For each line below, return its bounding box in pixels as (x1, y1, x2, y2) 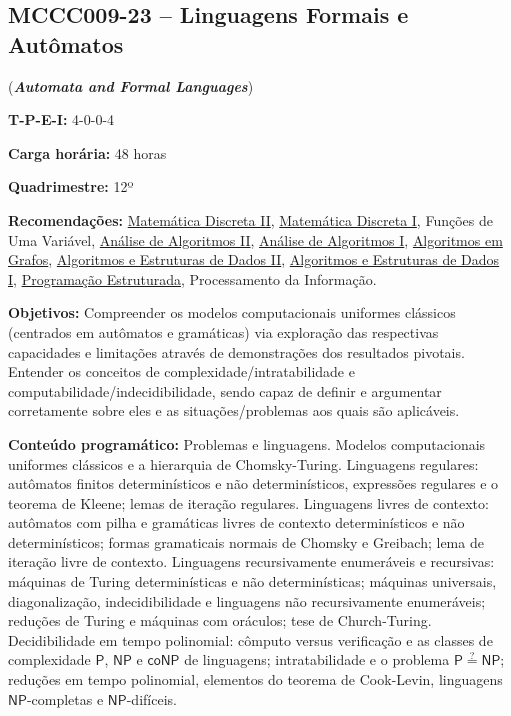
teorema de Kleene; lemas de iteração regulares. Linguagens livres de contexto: (8, 492, 489, 513)
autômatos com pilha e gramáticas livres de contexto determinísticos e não (8, 512, 465, 533)
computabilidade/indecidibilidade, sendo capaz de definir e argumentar (8, 380, 442, 401)
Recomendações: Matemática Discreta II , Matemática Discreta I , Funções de (8, 209, 493, 230)
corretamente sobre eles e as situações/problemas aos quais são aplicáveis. (8, 400, 460, 421)
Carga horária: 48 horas (8, 142, 167, 163)
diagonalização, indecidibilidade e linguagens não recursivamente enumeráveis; (8, 590, 486, 611)
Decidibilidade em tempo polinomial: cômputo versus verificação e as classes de (8, 629, 493, 650)
